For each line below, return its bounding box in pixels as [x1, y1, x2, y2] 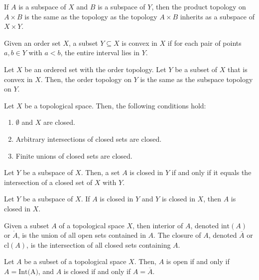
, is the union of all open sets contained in [17, 230, 146, 240]
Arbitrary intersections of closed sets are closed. [15, 133, 162, 144]
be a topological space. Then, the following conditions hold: [24, 100, 206, 110]
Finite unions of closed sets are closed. [15, 150, 132, 161]
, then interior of [132, 220, 183, 230]
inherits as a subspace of [180, 11, 255, 21]
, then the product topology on [151, 1, 246, 11]
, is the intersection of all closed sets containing [26, 239, 171, 250]
